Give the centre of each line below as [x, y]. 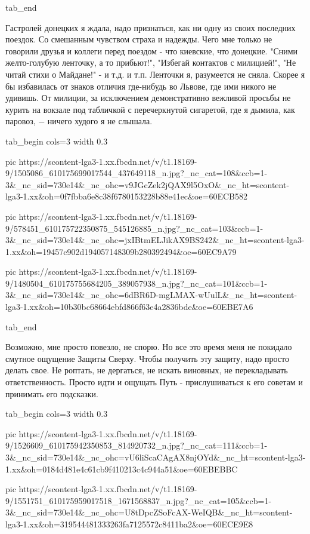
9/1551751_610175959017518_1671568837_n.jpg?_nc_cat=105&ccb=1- [139, 500]
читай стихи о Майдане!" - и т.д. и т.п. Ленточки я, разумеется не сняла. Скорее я [155, 74]
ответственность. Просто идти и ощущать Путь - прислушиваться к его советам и [154, 382]
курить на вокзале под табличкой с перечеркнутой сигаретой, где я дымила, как [150, 109]
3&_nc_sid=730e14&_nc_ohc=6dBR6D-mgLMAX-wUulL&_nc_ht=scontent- [151, 295]
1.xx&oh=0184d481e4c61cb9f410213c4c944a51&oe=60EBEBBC [122, 469]
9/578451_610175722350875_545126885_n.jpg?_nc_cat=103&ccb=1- [134, 228]
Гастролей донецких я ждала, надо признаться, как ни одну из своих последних [151, 27]
